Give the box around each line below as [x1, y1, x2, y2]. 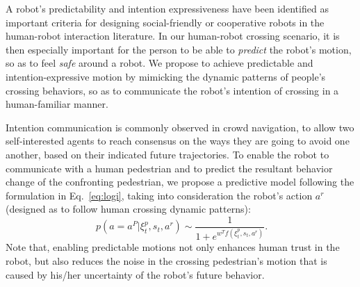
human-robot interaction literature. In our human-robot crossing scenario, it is [6, 28, 340, 43]
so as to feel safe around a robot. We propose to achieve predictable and [6, 56, 313, 70]
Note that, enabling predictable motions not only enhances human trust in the [6, 240, 340, 254]
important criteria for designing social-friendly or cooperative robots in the [6, 15, 325, 29]
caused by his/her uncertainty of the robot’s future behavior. [6, 267, 265, 281]
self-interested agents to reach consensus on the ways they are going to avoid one [6, 133, 350, 148]
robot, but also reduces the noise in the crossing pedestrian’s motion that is [6, 253, 327, 268]
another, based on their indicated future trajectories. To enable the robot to [6, 147, 329, 161]
